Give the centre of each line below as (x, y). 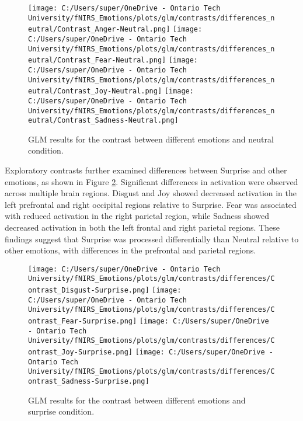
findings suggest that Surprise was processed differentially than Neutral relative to (152, 239)
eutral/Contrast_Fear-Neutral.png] (97, 60)
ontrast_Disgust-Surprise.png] (89, 290)
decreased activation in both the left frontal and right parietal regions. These (142, 227)
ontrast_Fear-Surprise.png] (83, 321)
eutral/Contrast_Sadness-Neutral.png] (103, 121)
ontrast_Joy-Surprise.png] (80, 352)
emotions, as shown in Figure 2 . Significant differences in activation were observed (151, 181)
